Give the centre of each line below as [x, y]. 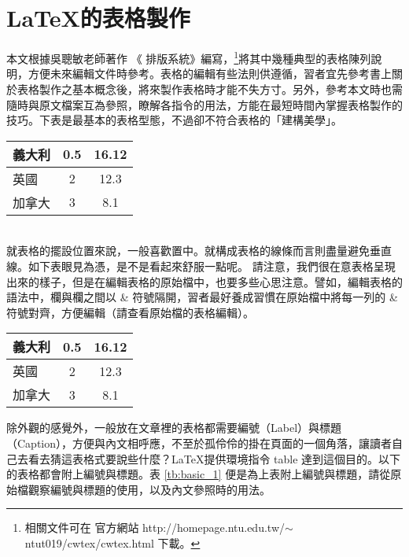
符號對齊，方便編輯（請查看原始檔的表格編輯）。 [130, 312]
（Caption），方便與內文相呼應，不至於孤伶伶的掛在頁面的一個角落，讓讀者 [199, 443]
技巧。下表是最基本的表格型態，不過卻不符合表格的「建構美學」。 [174, 120]
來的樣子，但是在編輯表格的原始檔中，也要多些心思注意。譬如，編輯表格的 [210, 281]
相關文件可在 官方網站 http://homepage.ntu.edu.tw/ [155, 527]
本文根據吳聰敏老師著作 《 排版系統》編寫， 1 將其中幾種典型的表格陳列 [189, 57]
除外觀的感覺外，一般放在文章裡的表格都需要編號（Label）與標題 [174, 428]
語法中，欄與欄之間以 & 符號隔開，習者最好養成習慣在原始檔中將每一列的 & [202, 297]
